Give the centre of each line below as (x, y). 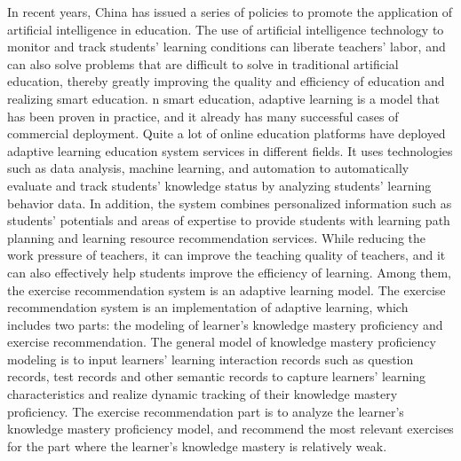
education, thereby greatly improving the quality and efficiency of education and (226, 81)
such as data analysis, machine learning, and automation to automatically (208, 168)
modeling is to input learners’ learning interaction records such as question (211, 359)
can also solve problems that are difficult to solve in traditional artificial (203, 63)
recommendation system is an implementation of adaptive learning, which (208, 307)
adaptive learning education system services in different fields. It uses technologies (230, 150)
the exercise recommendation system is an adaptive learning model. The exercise (227, 289)
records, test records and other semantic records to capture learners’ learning (217, 376)
